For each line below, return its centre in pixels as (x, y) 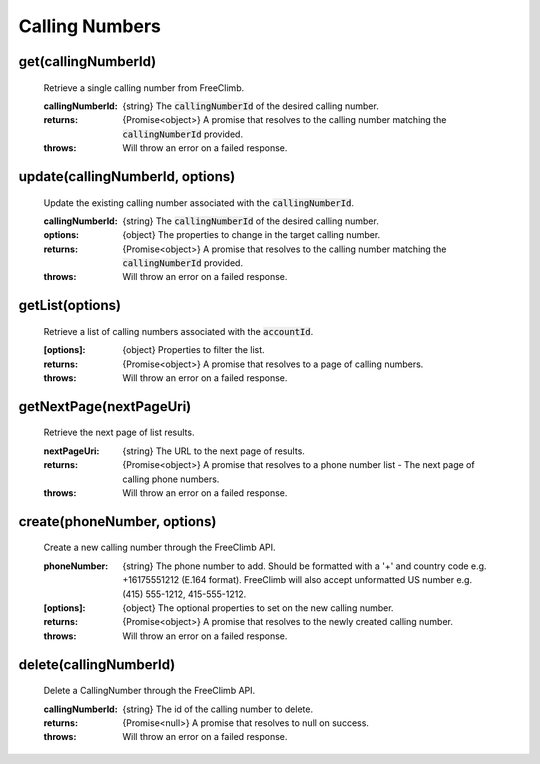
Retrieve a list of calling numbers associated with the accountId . (178, 331)
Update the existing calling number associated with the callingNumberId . (199, 202)
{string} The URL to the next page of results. (213, 451)
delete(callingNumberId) (97, 664)
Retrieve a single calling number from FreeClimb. (144, 87)
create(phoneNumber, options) (117, 521)
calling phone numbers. (171, 479)
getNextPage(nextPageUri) (105, 406)
